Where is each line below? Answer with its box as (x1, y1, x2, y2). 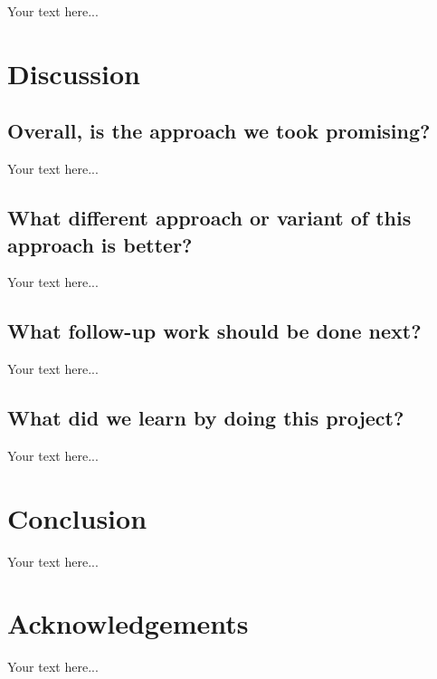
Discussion (7, 54, 140, 91)
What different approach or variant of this (7, 204, 412, 232)
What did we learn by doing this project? (7, 404, 404, 432)
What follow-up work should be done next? (7, 317, 422, 345)
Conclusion (7, 499, 147, 536)
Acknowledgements (7, 605, 249, 642)
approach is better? (7, 230, 193, 258)
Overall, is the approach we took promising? (7, 117, 431, 145)
